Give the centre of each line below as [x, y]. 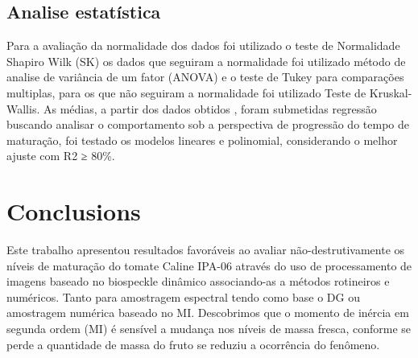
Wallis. [23, 108]
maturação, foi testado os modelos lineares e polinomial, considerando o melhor [202, 140]
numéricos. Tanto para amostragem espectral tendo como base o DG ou [183, 296]
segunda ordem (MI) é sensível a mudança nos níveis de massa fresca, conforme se [209, 329]
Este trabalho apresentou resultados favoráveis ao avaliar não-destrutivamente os [206, 250]
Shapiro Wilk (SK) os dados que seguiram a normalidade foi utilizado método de [206, 61]
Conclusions [74, 211]
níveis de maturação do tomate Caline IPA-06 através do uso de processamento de [209, 265]
